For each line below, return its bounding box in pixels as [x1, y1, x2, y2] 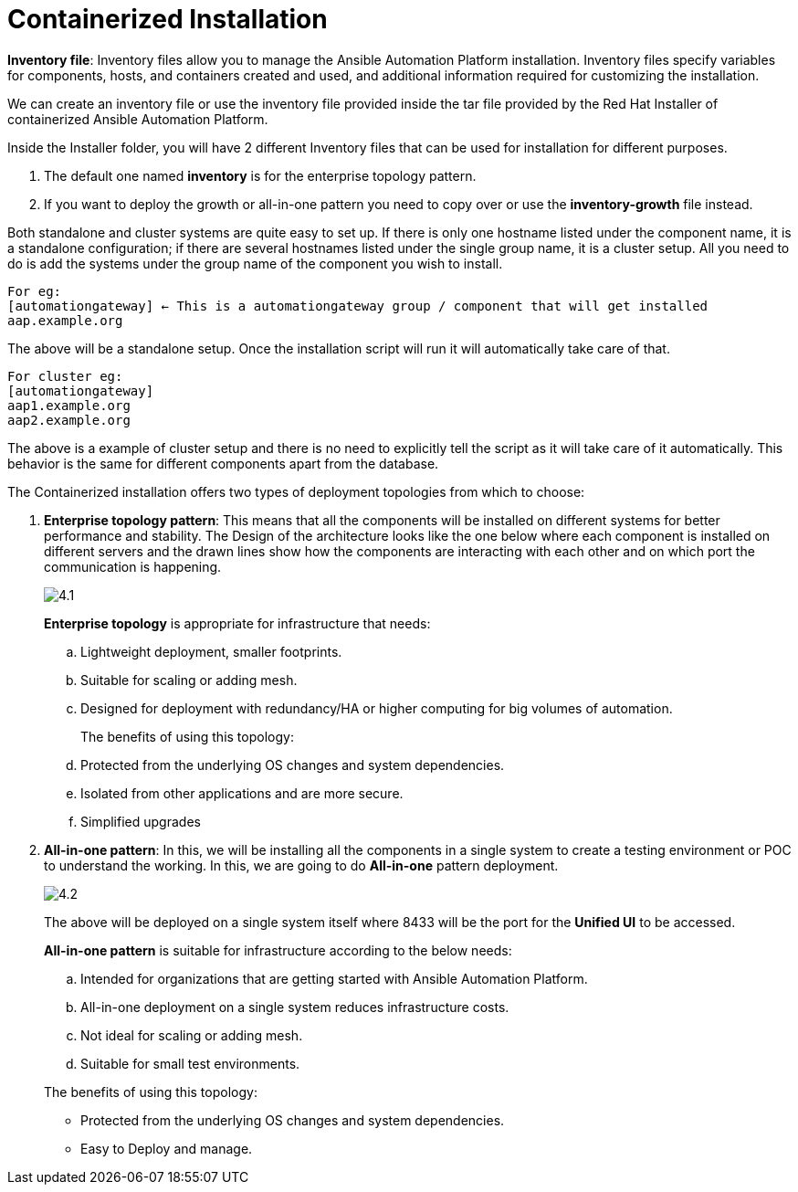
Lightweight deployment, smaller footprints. [80, 643, 342, 659]
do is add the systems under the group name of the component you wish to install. [7, 255, 503, 271]
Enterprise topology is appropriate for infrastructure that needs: [44, 615, 431, 631]
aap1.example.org [7, 397, 131, 413]
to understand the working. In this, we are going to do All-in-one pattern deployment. [44, 857, 559, 873]
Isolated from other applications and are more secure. [80, 785, 404, 801]
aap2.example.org [7, 412, 131, 427]
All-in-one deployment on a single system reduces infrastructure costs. [80, 998, 509, 1015]
